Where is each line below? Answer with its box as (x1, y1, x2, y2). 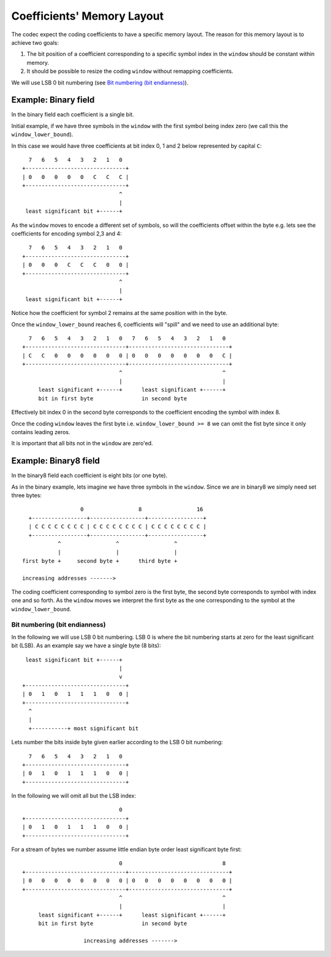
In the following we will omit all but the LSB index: (11, 792, 136, 799)
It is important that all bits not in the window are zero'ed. (11, 440, 153, 447)
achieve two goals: (11, 39, 59, 46)
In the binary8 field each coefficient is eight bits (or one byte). (11, 472, 168, 479)
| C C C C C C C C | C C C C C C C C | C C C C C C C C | (28, 523, 207, 530)
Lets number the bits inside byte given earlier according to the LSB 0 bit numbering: (11, 739, 223, 746)
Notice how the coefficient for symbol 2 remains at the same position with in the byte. (11, 310, 228, 317)
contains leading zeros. (11, 428, 70, 435)
